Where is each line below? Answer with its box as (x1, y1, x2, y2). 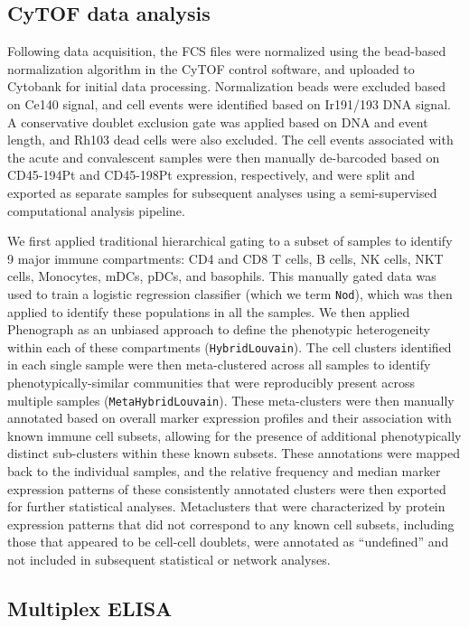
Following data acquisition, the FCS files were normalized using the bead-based (7, 42, 446, 61)
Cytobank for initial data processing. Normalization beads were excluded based (7, 77, 446, 96)
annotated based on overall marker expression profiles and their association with (7, 408, 452, 427)
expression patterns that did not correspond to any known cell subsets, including (7, 514, 455, 533)
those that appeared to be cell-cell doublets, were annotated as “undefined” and (7, 532, 449, 551)
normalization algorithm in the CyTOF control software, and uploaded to (7, 59, 415, 78)
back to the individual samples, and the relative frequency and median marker (7, 462, 441, 481)
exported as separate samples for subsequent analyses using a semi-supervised (7, 182, 437, 201)
